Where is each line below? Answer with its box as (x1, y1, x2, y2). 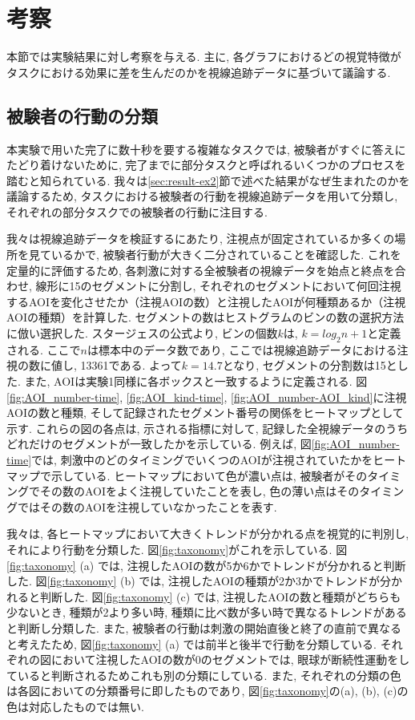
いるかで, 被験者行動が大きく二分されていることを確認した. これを (50, 246, 401, 263)
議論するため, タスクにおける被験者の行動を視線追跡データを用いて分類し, (6, 188, 398, 204)
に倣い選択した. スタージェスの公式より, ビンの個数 (6, 325, 278, 342)
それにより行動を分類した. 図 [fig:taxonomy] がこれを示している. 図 (6, 540, 348, 557)
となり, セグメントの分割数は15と (222, 357, 397, 374)
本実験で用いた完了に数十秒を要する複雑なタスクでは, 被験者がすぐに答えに (6, 140, 406, 157)
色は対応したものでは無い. (6, 698, 144, 714)
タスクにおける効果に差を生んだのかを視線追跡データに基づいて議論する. (6, 63, 391, 80)
